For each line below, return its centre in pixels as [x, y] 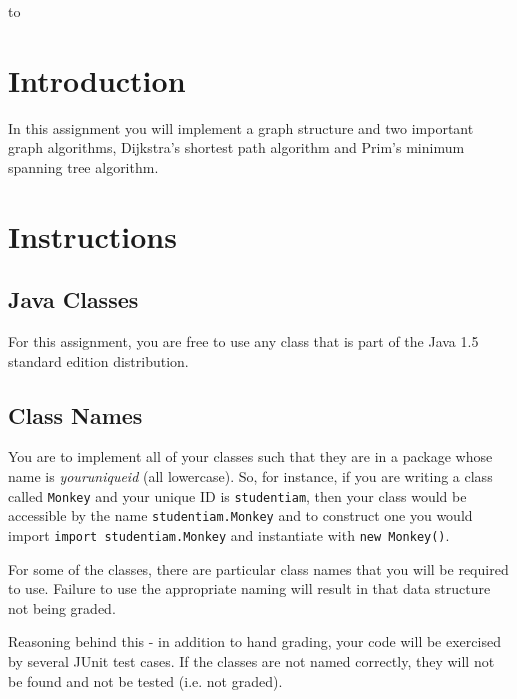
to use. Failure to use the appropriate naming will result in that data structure [249, 588]
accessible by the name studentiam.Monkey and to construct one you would [240, 515]
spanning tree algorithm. [83, 166]
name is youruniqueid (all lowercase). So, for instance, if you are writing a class [250, 476]
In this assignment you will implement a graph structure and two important [241, 127]
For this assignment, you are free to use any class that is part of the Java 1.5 [243, 341]
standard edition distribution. [98, 360]
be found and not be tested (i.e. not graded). [145, 680]
